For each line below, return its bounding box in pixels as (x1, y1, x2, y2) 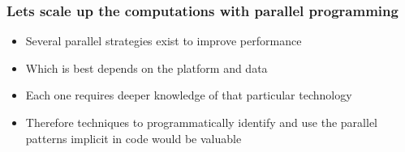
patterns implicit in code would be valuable (25, 129, 242, 146)
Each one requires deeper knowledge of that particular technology (25, 87, 352, 103)
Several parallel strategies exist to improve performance (25, 32, 302, 49)
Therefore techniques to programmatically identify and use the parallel (25, 114, 377, 130)
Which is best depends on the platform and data (25, 59, 268, 76)
